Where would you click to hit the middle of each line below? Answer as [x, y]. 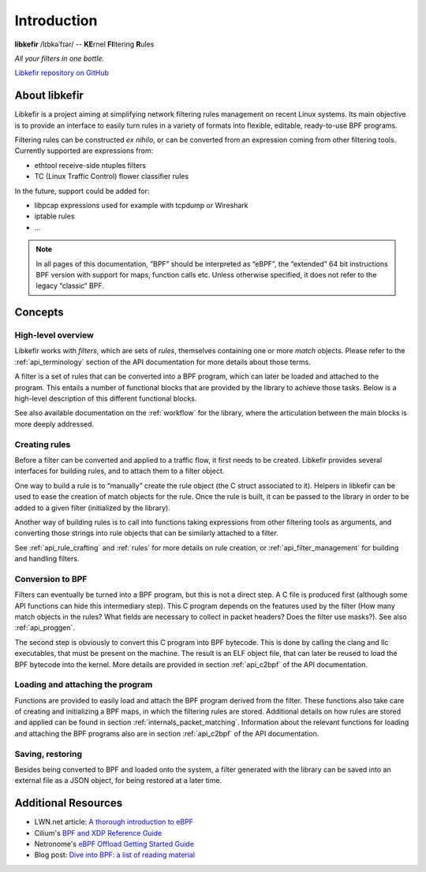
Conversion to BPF [51, 579]
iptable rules [54, 216]
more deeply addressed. [54, 424]
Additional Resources [68, 803]
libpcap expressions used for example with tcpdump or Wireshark [141, 205]
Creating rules [43, 444]
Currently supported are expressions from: [84, 151]
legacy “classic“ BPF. [70, 286]
